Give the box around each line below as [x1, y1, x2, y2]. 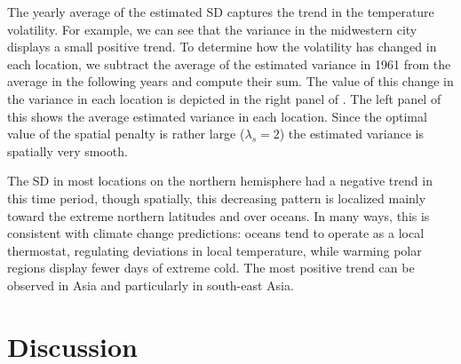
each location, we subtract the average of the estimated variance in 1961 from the [7, 54, 451, 73]
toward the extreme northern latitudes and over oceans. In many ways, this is [7, 206, 430, 225]
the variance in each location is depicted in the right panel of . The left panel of [7, 89, 441, 107]
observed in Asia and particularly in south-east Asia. [7, 275, 294, 294]
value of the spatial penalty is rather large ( [7, 124, 245, 143]
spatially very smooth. [7, 141, 128, 160]
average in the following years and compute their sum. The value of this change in [7, 72, 454, 91]
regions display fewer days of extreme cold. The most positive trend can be [7, 258, 415, 277]
